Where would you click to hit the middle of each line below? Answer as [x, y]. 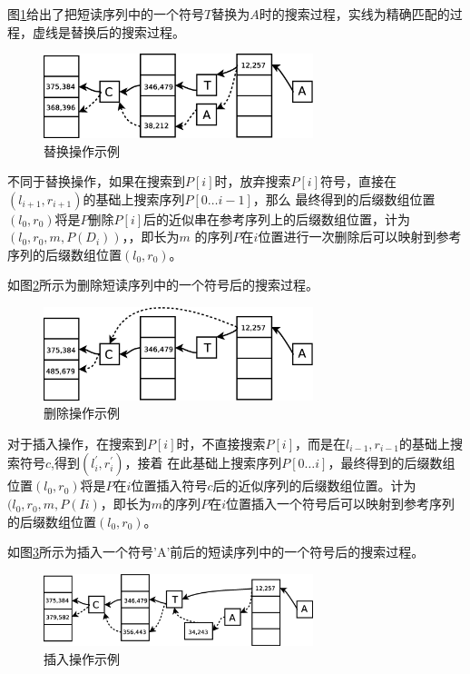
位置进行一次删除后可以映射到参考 [360, 237]
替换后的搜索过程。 [127, 31]
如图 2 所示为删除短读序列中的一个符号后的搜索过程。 [163, 285]
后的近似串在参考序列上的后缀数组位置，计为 [277, 218]
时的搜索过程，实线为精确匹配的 [354, 14]
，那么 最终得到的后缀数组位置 [344, 198]
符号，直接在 [358, 181]
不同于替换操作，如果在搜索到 [96, 181]
